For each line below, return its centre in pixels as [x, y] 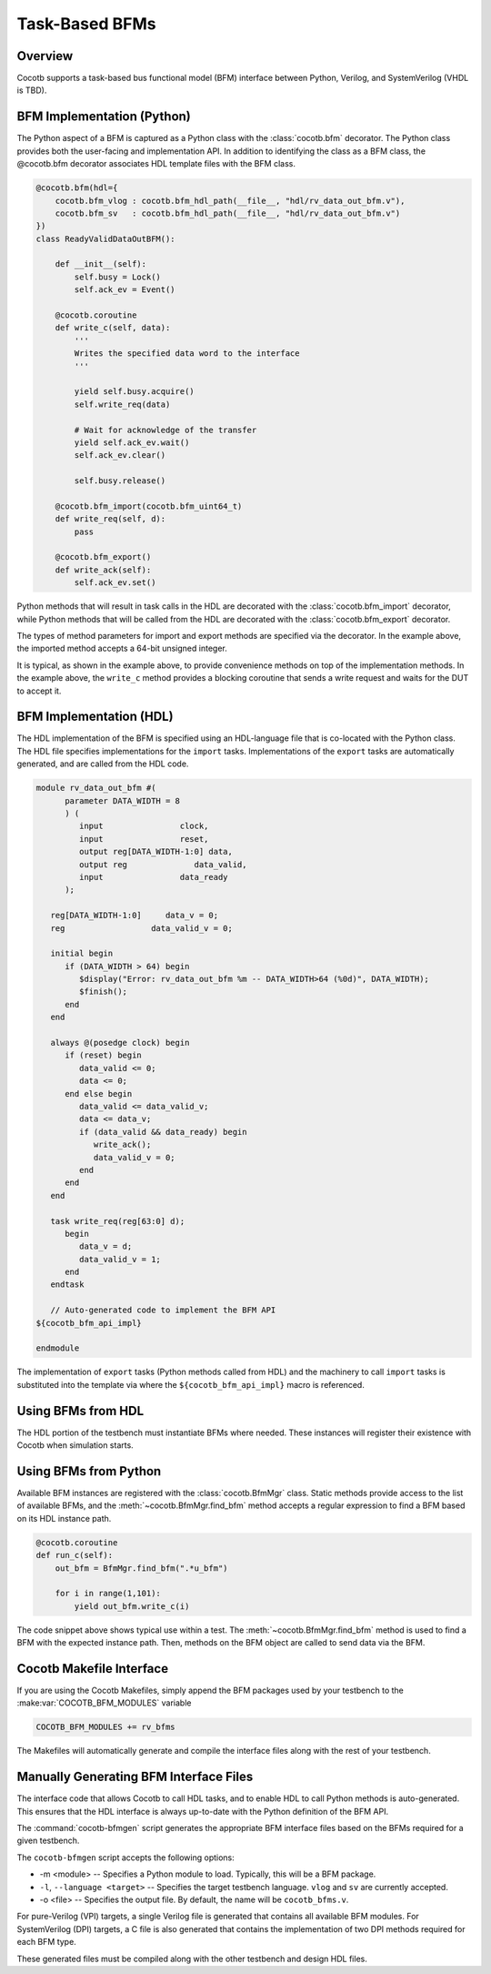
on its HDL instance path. [64, 1518]
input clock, [144, 826]
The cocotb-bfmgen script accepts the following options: [126, 1858]
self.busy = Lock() [117, 277]
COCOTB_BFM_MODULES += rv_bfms [106, 1727]
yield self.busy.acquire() [134, 392]
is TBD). [32, 90]
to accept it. [39, 691]
